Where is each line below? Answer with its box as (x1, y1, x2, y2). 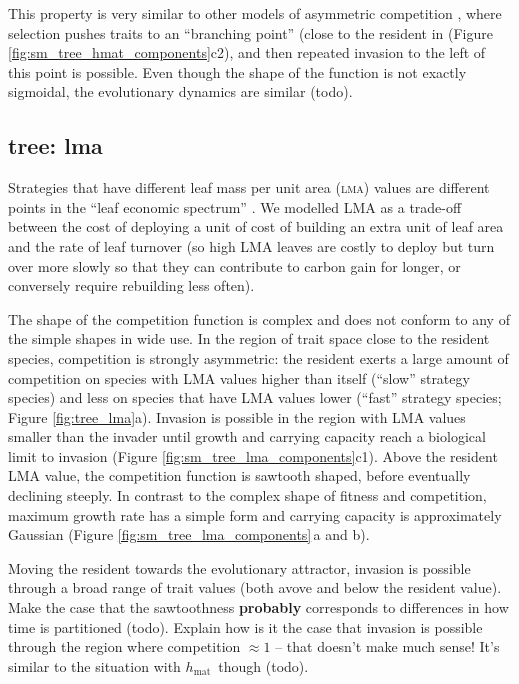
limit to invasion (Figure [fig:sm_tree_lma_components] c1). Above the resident (8, 445, 498, 466)
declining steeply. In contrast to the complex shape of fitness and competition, (8, 485, 487, 506)
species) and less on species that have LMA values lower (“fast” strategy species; (8, 387, 502, 408)
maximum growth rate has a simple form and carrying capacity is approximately (8, 504, 502, 525)
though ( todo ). (218, 655, 309, 676)
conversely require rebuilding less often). (8, 275, 255, 296)
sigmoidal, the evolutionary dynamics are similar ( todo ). (8, 81, 353, 102)
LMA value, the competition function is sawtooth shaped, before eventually (8, 465, 471, 486)
